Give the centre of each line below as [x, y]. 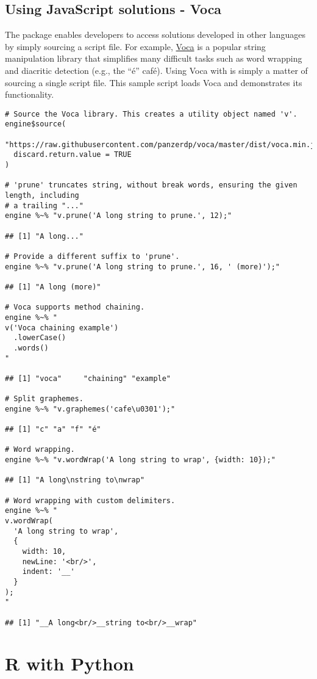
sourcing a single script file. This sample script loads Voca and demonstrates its [154, 82]
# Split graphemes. [44, 399]
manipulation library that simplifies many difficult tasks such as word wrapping [154, 58]
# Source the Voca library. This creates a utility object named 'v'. [151, 114]
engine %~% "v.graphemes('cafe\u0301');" [90, 409]
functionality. [30, 94]
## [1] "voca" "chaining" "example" [88, 378]
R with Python [69, 663]
